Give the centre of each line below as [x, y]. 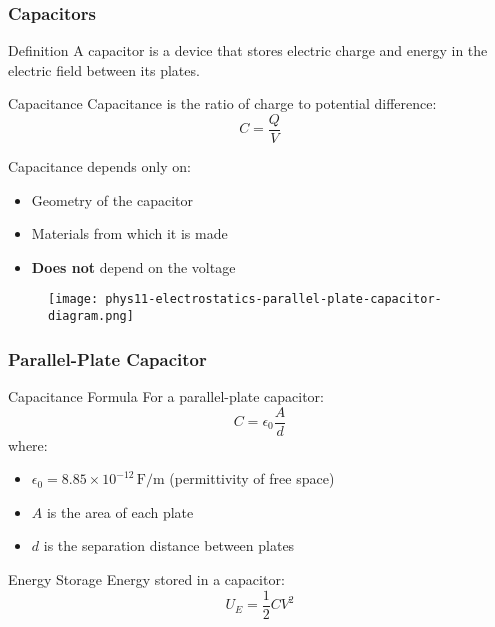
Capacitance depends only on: [99, 166]
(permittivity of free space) [252, 478]
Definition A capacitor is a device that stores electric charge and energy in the [248, 50]
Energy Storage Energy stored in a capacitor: [146, 579]
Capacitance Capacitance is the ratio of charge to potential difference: [222, 103]
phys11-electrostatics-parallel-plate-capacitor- [273, 299]
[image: [73, 299]
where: [28, 444]
